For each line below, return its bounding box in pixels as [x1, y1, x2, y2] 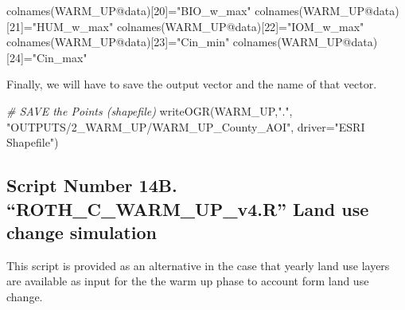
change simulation [6, 219, 157, 244]
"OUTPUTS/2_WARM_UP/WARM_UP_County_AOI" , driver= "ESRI [6, 118, 365, 135]
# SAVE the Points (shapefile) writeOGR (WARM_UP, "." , [6, 102, 293, 119]
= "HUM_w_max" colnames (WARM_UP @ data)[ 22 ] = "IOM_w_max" [23, 18, 364, 34]
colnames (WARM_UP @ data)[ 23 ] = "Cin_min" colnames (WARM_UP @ [6, 33, 352, 50]
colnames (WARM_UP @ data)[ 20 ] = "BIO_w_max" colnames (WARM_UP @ [6, 2, 373, 18]
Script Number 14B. [6, 173, 177, 198]
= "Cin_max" [23, 49, 88, 65]
